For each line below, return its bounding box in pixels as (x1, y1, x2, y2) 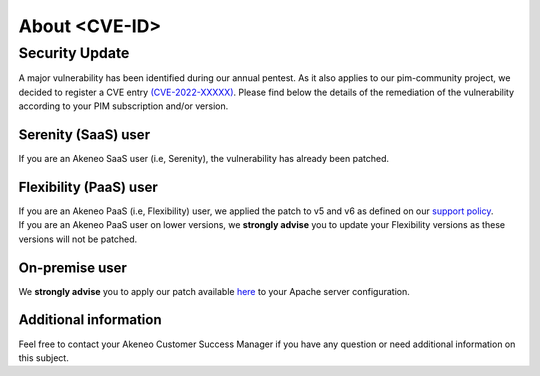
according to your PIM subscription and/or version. (18, 100, 229, 112)
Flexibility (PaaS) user (18, 178, 159, 195)
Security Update (18, 44, 130, 62)
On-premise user (18, 259, 127, 276)
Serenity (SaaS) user (18, 126, 150, 143)
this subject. (18, 351, 69, 364)
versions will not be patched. (18, 233, 138, 245)
